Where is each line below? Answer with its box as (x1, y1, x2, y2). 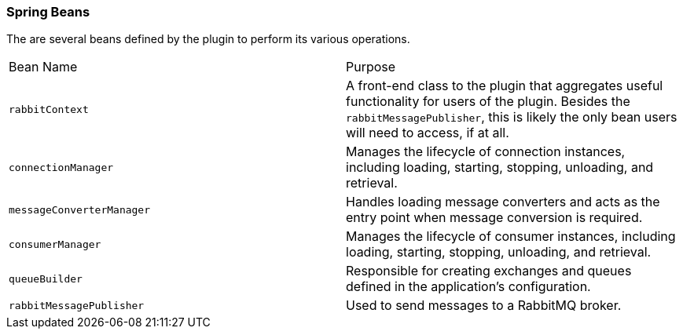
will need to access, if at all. (346, 125, 509, 141)
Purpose (346, 59, 396, 75)
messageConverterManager (9, 203, 151, 216)
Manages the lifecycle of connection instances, (346, 144, 626, 160)
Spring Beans (6, 4, 90, 20)
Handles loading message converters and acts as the (346, 194, 660, 210)
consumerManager (9, 238, 101, 250)
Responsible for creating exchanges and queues (346, 263, 632, 279)
